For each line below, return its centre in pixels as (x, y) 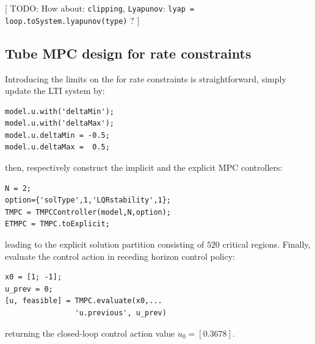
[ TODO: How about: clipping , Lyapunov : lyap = (100, 8)
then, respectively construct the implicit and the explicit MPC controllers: (144, 167)
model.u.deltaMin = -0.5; (57, 135)
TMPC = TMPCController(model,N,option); (88, 212)
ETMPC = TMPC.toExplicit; (57, 224)
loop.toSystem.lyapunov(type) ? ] (72, 20)
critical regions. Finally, (266, 244)
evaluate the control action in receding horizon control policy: (120, 256)
